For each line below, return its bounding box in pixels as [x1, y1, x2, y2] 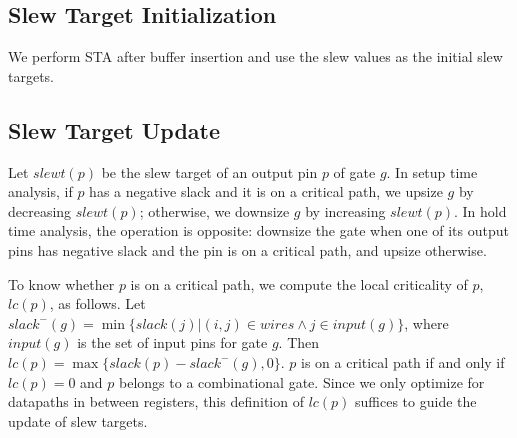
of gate [333, 161, 376, 182]
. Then [278, 332, 320, 353]
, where [404, 312, 449, 333]
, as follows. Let [49, 293, 146, 314]
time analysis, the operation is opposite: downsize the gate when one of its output [8, 220, 509, 241]
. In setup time [386, 161, 478, 182]
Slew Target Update [8, 114, 221, 145]
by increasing [305, 200, 386, 221]
